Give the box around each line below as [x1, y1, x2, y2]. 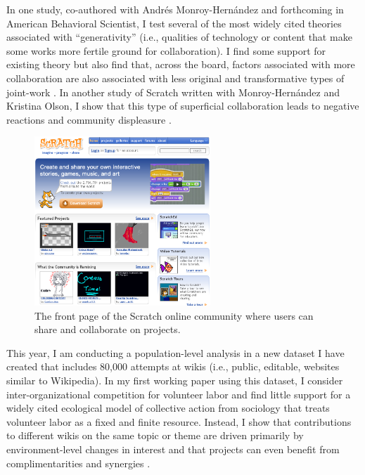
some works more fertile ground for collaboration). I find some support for [6, 43, 326, 58]
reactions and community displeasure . [6, 112, 172, 126]
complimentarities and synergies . [6, 455, 151, 470]
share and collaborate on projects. [34, 322, 181, 337]
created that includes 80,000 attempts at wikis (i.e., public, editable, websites [6, 359, 340, 374]
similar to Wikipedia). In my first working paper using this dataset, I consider [6, 373, 343, 388]
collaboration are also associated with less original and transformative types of [6, 70, 345, 85]
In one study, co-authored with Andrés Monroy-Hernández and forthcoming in [6, 2, 344, 16]
